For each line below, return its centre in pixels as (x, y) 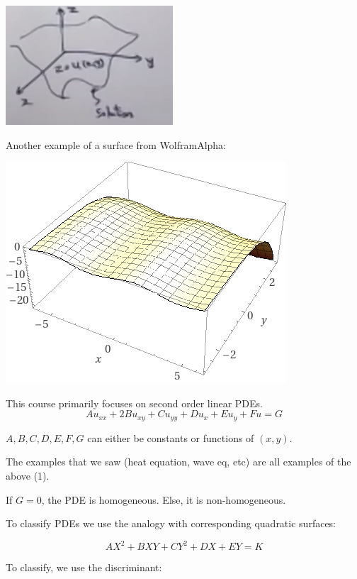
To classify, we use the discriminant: (84, 567)
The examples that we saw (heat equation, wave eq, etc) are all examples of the (178, 462)
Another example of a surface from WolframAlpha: (116, 144)
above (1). (28, 476)
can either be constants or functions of (171, 437)
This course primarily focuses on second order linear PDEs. (134, 403)
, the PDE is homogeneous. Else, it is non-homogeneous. (164, 499)
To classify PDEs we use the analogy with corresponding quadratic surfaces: (171, 523)
